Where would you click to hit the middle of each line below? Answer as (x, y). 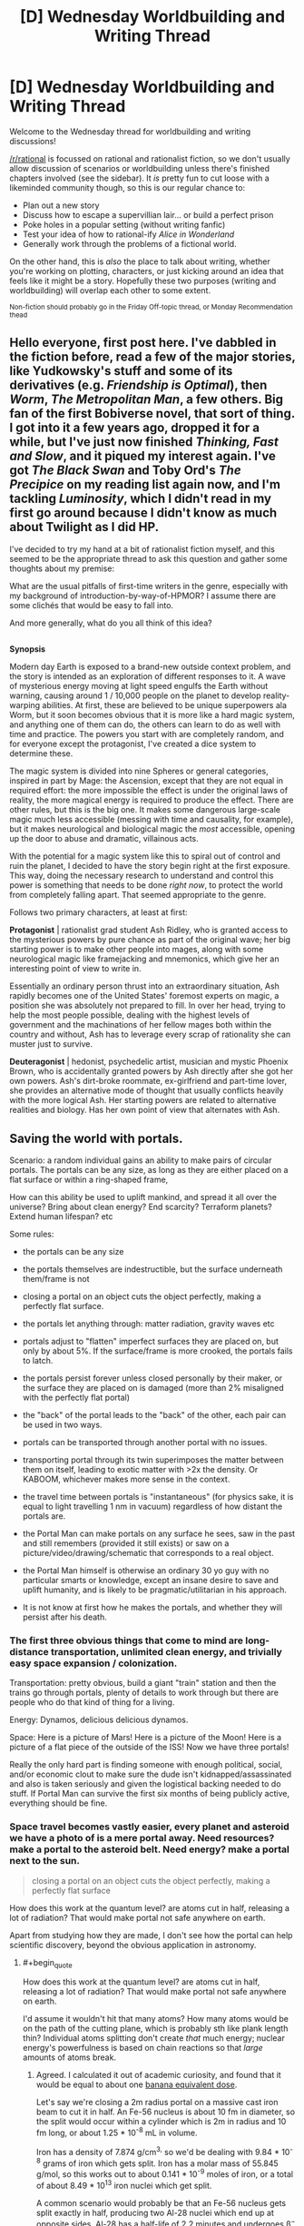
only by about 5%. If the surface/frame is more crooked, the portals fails (157, 1351)
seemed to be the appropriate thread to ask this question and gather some (148, 558)
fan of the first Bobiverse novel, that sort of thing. (152, 414)
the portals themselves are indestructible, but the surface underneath (152, 1269)
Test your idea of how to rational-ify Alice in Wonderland (128, 234)
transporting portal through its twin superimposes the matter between (153, 1460)
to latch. (38, 1360)
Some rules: (32, 1234)
